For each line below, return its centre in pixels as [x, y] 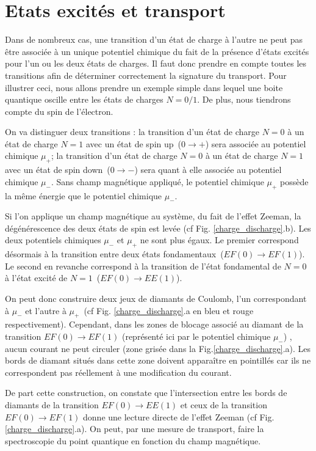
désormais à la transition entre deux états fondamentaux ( [114, 254]
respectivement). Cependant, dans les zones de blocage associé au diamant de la [154, 324]
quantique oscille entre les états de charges [84, 99]
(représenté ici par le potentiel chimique [196, 336]
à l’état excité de [36, 278]
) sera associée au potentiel [256, 143]
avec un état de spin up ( [133, 143]
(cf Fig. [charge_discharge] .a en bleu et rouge [169, 310]
